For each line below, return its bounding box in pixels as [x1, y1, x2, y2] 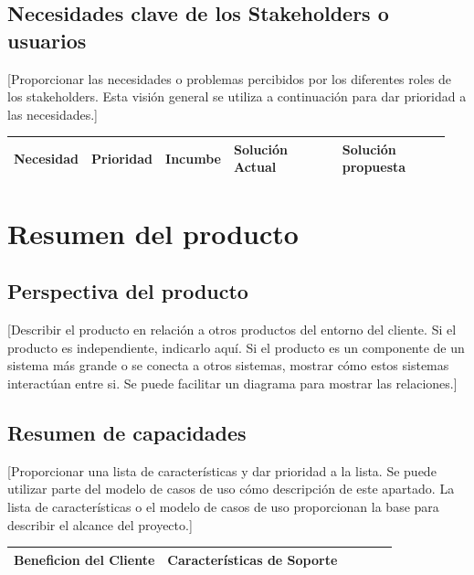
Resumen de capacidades [7, 418, 247, 446]
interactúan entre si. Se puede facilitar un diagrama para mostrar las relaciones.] [7, 373, 458, 392]
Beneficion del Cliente [14, 549, 155, 569]
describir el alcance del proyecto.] [7, 515, 193, 534]
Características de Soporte [167, 549, 338, 569]
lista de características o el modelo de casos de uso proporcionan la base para [7, 496, 439, 516]
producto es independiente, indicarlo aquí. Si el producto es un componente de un [7, 337, 465, 357]
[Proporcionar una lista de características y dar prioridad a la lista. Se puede [7, 461, 437, 480]
